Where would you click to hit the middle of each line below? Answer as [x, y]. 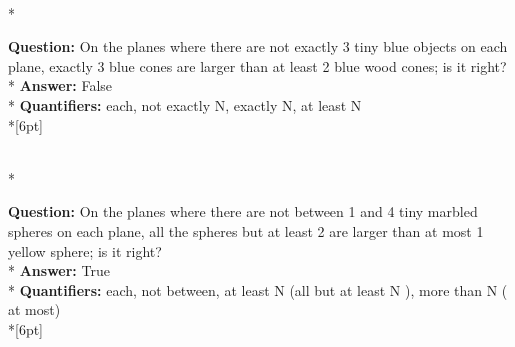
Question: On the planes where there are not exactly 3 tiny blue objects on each [258, 46]
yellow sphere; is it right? [85, 250]
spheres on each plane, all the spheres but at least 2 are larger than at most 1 [246, 230]
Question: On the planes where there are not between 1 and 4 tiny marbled [243, 211]
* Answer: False [60, 85]
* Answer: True [59, 270]
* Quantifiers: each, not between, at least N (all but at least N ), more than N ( [258, 289]
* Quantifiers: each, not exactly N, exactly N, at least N [185, 104]
